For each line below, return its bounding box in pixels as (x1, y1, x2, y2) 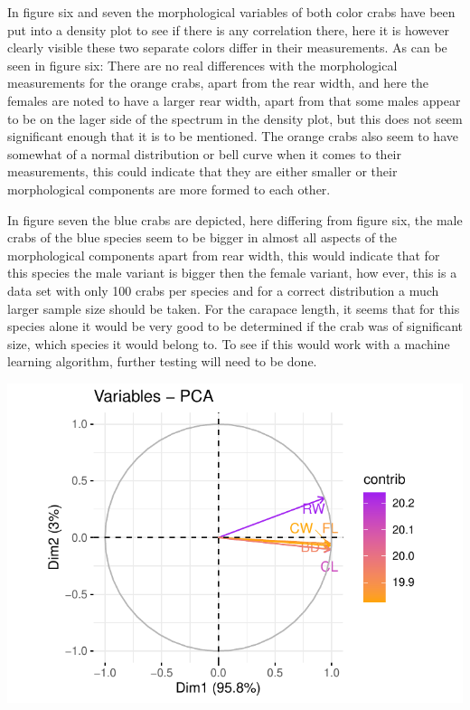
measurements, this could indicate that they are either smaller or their (7, 162, 398, 181)
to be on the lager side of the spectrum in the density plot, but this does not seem (7, 109, 463, 128)
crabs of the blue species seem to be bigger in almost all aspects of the (7, 228, 398, 247)
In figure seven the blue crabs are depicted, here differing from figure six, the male (7, 210, 463, 229)
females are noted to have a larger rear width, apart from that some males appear (7, 90, 461, 109)
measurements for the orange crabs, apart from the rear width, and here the (7, 73, 429, 92)
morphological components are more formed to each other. (7, 179, 331, 198)
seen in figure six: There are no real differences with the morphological (7, 55, 398, 74)
